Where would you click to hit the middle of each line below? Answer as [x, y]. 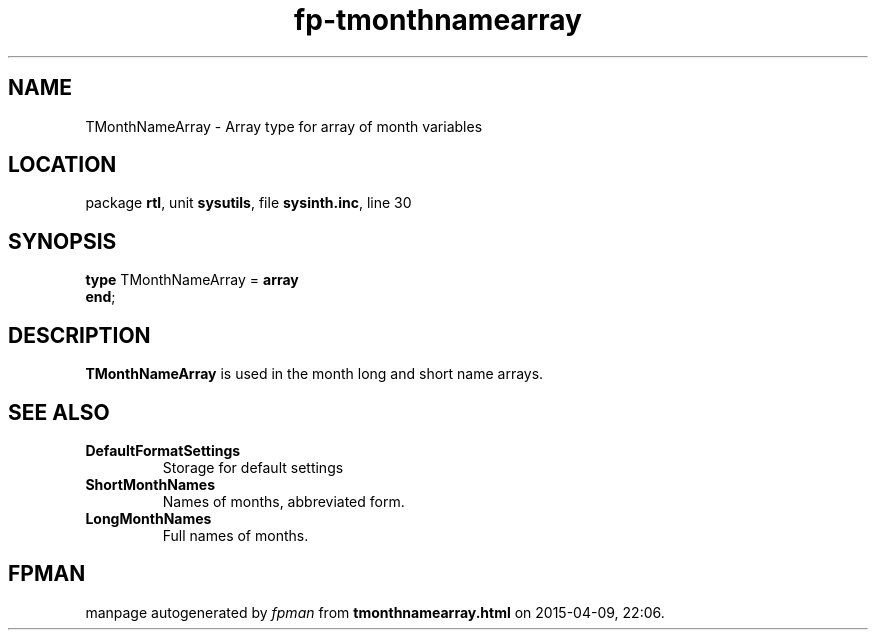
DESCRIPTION [79, 335]
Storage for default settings [253, 467]
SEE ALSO [59, 412]
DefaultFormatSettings [163, 450]
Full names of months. [235, 535]
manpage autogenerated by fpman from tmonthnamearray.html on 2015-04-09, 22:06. [375, 612]
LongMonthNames [148, 518]
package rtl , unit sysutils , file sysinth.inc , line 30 [248, 203]
